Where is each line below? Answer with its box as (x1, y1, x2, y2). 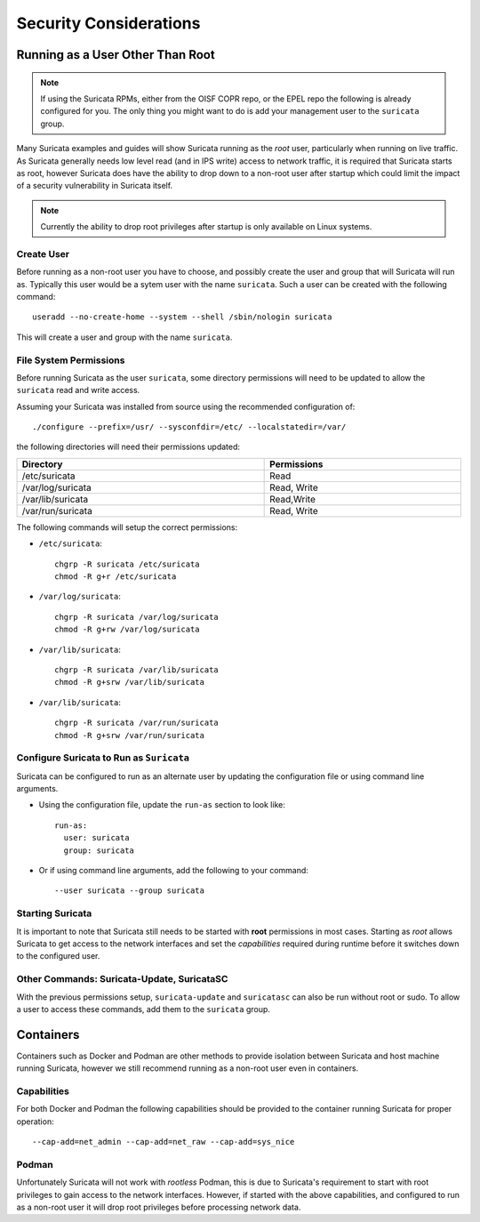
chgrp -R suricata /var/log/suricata (54, 612, 220, 622)
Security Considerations (16, 13, 201, 33)
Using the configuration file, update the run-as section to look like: (38, 800, 286, 810)
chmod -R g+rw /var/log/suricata (54, 624, 200, 635)
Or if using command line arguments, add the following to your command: (38, 865, 308, 876)
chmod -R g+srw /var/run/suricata (54, 730, 204, 740)
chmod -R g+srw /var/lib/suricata (54, 677, 204, 687)
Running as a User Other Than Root (16, 47, 215, 62)
